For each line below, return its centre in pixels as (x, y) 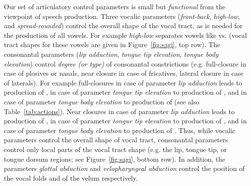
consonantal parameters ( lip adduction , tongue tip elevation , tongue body (111, 54)
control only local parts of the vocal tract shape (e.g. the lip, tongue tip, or (115, 149)
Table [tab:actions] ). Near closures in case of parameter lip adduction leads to (119, 111)
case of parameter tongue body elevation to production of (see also (102, 101)
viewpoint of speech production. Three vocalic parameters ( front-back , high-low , (122, 16)
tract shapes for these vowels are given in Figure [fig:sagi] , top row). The (112, 44)
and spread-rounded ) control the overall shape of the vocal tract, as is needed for (123, 25)
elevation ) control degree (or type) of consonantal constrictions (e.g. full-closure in (125, 63)
